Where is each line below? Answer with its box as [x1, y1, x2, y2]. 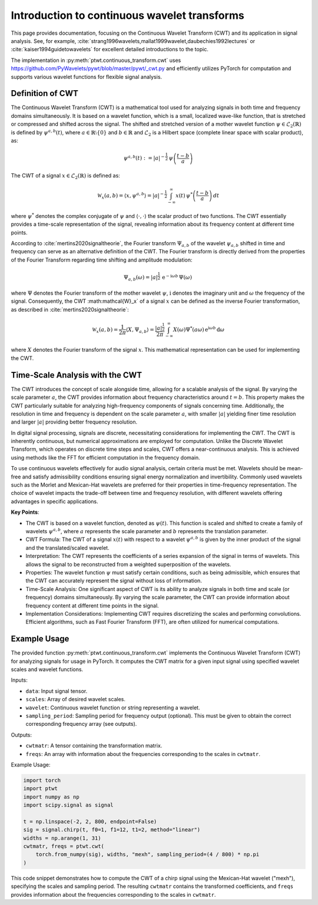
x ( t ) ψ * [175, 191, 193, 199]
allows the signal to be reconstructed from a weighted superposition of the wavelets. [25, 560, 231, 568]
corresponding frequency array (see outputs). [25, 721, 137, 728]
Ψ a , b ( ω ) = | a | [124, 274, 158, 282]
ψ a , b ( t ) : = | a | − [123, 154, 165, 161]
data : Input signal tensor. [25, 687, 88, 695]
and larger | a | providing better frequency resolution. [11, 418, 138, 425]
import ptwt [23, 785, 58, 792]
